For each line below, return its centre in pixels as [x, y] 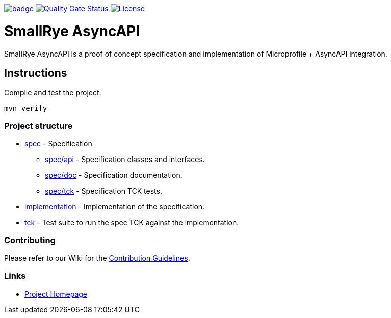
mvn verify [26, 108]
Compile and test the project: [53, 93]
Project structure [38, 126]
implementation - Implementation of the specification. [115, 207]
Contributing [30, 240]
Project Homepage [56, 294]
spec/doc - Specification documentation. [114, 175]
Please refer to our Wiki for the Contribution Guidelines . [97, 258]
